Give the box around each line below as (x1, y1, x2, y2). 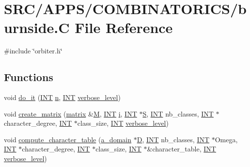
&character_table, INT (147, 144, 216, 154)
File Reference (75, 17, 173, 37)
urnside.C (4, 17, 70, 37)
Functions (4, 69, 53, 84)
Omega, (215, 134, 238, 144)
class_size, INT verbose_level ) (77, 118, 169, 128)
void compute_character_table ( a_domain (4, 134, 131, 144)
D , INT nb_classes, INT (137, 134, 210, 144)
